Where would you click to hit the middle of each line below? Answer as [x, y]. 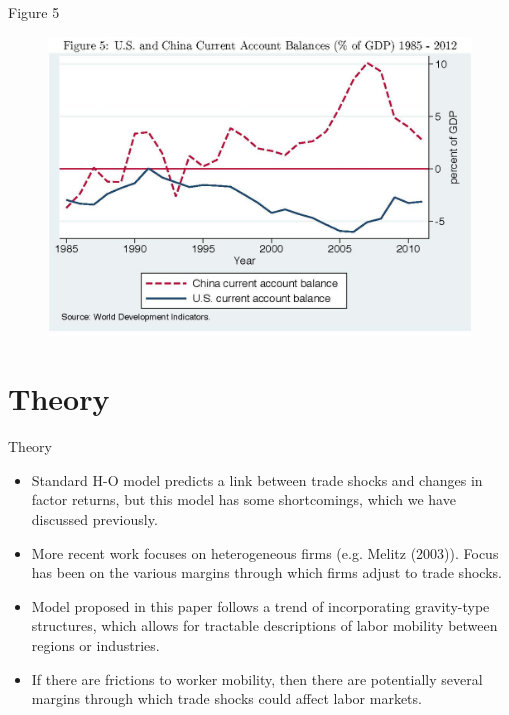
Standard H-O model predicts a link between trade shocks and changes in [257, 479]
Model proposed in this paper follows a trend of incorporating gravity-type [260, 605]
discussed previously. [94, 519]
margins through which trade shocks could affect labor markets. [226, 698]
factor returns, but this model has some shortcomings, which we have [243, 499]
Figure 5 [34, 12]
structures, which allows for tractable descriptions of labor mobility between [264, 625]
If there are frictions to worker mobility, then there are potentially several [257, 678]
